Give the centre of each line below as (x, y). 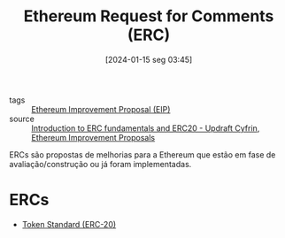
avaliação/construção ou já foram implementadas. (100, 164)
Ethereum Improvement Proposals (93, 137)
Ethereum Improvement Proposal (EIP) (101, 109)
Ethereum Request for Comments (149, 16)
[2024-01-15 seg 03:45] (149, 59)
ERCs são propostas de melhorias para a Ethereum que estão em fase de (142, 154)
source (22, 119)
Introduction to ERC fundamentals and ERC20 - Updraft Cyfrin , (146, 128)
